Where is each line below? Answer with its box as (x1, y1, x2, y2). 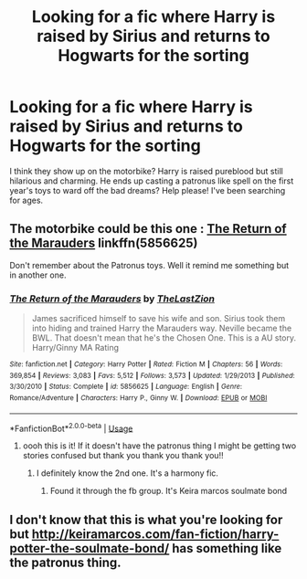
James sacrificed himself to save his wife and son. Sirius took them (31, 313, 286, 324)
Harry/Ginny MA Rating (31, 342, 120, 353)
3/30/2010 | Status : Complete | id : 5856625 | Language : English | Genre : (9, 382, 243, 392)
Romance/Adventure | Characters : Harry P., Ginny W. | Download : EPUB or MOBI (9, 394, 268, 403)
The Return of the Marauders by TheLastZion (9, 292, 216, 305)
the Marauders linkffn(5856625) (9, 236, 198, 251)
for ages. (9, 195, 44, 205)
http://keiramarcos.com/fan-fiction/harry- (31, 526, 280, 542)
